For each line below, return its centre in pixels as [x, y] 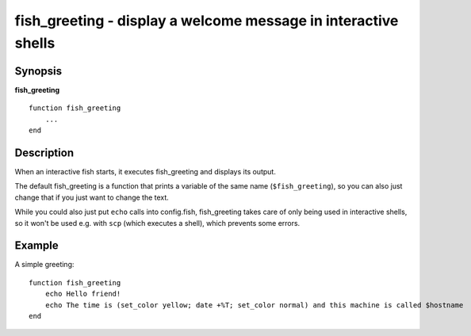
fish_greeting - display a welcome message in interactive [207, 21]
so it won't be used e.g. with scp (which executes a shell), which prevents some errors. [157, 223]
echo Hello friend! [83, 294]
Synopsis [38, 71]
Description [44, 153]
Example [36, 246]
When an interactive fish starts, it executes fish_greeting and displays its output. [146, 171]
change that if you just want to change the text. [92, 197]
